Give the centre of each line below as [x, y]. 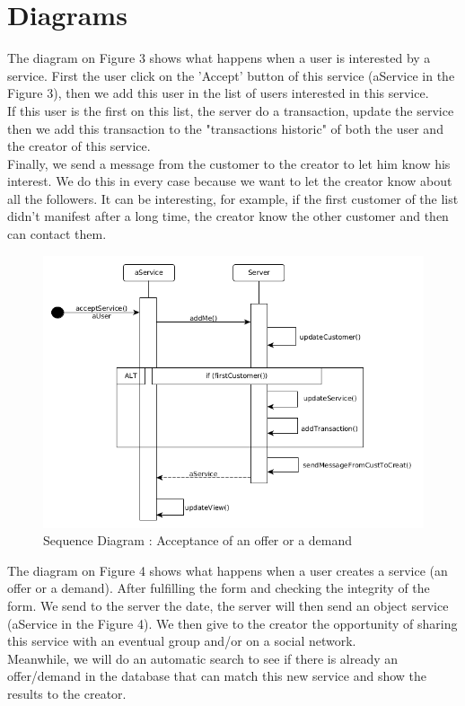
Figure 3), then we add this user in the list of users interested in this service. [218, 93]
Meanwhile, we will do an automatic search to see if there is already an [203, 658]
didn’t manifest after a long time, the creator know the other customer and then [228, 216]
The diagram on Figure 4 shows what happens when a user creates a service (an [228, 570]
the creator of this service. [79, 146]
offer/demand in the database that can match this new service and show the [217, 676]
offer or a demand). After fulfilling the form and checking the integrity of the [219, 588]
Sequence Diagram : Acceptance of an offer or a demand [198, 540]
